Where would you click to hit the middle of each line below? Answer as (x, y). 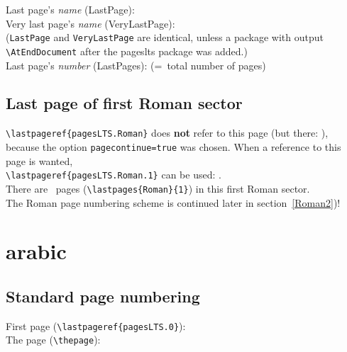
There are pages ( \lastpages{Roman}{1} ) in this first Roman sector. (158, 188)
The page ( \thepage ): (53, 340)
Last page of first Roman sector (124, 103)
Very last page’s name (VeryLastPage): (90, 23)
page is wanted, (39, 160)
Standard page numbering (103, 296)
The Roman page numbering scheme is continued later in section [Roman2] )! (173, 202)
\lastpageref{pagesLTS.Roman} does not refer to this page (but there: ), (167, 133)
